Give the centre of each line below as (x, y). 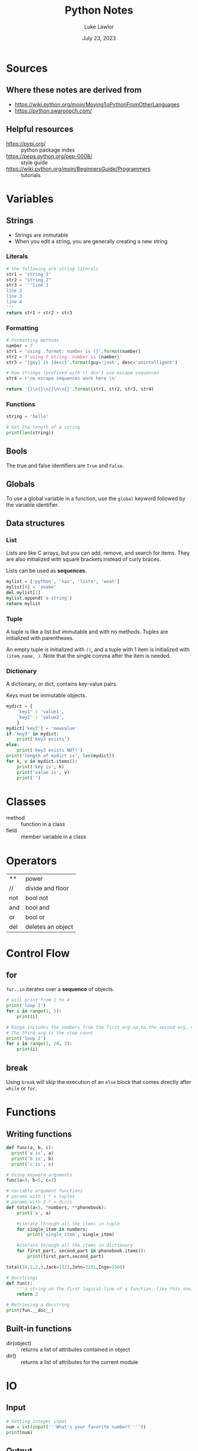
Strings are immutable (42, 235)
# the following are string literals (52, 269)
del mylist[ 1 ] (24, 593)
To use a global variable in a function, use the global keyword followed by (96, 498)
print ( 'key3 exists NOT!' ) (50, 750)
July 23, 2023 (99, 38)
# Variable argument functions (44, 1191)
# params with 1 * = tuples (41, 1196)
